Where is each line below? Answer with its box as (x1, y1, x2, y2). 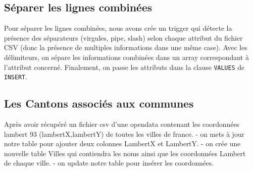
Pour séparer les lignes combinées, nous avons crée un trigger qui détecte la (4, 23, 232, 33)
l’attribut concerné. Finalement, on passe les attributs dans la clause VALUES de (4, 61, 245, 72)
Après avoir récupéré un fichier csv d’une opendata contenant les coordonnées (4, 119, 240, 129)
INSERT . (4, 71, 27, 82)
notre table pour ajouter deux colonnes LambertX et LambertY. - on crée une (4, 138, 241, 149)
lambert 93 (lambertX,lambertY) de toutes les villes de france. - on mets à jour (4, 128, 245, 139)
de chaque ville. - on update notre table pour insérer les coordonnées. (4, 158, 214, 168)
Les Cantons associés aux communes (4, 96, 194, 111)
